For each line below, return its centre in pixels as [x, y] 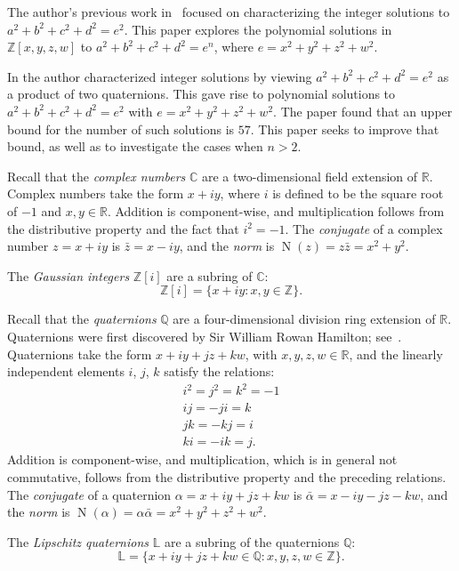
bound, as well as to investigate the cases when [135, 146]
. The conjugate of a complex [364, 228]
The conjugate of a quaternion [89, 494]
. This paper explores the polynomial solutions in [258, 29]
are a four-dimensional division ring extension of [304, 319]
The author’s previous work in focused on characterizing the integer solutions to [229, 12]
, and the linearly [396, 354]
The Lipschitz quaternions [78, 541]
